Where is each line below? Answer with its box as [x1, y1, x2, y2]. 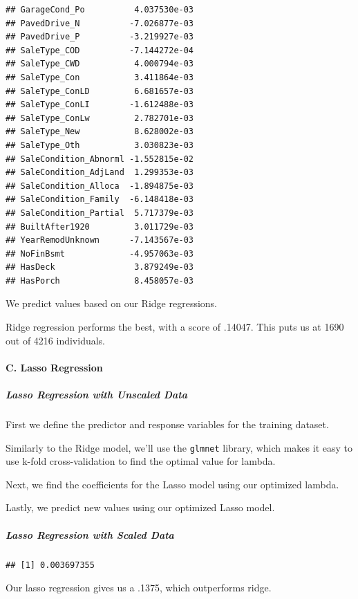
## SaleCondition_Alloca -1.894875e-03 [6, 181, 194, 191]
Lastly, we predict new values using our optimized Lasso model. [6, 500, 275, 515]
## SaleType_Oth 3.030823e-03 [6, 140, 194, 150]
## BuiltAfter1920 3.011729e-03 [6, 221, 194, 232]
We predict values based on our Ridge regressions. [6, 296, 217, 311]
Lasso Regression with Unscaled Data [6, 387, 188, 402]
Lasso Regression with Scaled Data [6, 527, 174, 542]
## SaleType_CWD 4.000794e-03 [6, 59, 194, 69]
